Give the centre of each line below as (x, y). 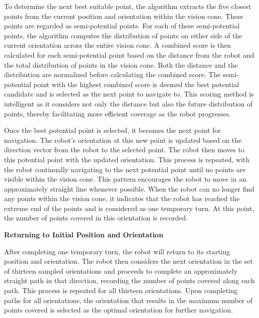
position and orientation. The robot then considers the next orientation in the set (129, 261)
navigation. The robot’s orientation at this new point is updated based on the (123, 140)
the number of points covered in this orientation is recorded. (96, 218)
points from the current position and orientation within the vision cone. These (124, 16)
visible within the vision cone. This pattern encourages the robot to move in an (125, 179)
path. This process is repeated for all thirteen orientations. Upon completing (121, 290)
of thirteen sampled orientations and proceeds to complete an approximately (121, 270)
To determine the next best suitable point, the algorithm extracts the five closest (128, 6)
